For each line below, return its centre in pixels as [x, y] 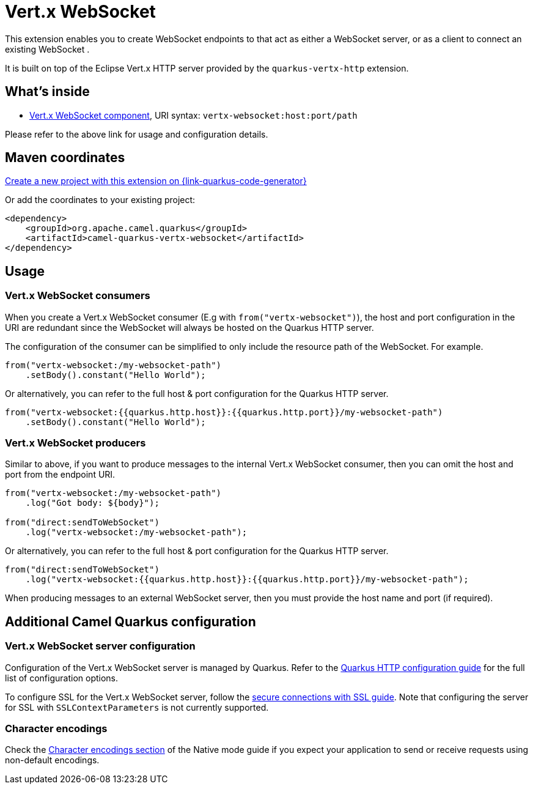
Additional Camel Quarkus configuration [130, 621]
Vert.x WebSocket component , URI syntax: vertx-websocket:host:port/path [193, 115]
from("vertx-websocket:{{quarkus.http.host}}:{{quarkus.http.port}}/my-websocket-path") [224, 412]
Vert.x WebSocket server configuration [100, 646]
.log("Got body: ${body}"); [92, 503]
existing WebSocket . [47, 49]
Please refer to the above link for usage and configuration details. [137, 134]
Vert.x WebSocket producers [75, 443]
